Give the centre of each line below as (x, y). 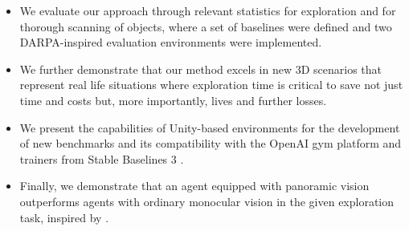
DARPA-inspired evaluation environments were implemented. (171, 42)
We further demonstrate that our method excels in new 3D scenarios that (201, 69)
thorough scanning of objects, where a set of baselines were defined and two (206, 26)
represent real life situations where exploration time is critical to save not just (211, 85)
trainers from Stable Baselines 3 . (102, 158)
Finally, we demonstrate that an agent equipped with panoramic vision (194, 186)
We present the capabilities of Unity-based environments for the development (210, 127)
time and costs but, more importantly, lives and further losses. (173, 100)
